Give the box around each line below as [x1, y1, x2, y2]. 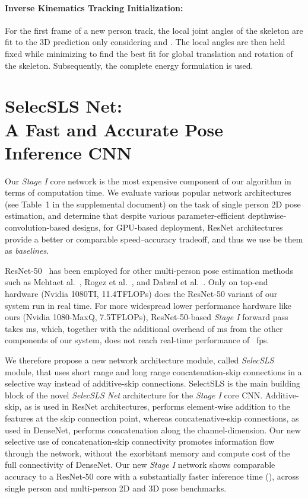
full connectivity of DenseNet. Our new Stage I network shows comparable [5, 458, 275, 471]
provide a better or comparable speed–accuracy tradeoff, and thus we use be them [5, 232, 303, 245]
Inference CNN [5, 140, 132, 164]
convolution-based [5, 221, 70, 234]
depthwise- [247, 209, 287, 222]
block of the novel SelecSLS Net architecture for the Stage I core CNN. [5, 388, 263, 401]
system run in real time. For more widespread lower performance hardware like [5, 299, 292, 311]
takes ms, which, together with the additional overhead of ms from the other [5, 322, 283, 334]
